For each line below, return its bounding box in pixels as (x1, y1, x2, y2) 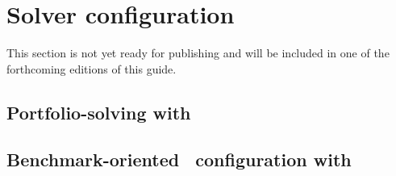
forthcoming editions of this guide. (6, 60, 177, 77)
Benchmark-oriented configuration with (6, 147, 352, 172)
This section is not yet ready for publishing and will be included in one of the (6, 44, 390, 61)
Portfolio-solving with (6, 99, 191, 124)
